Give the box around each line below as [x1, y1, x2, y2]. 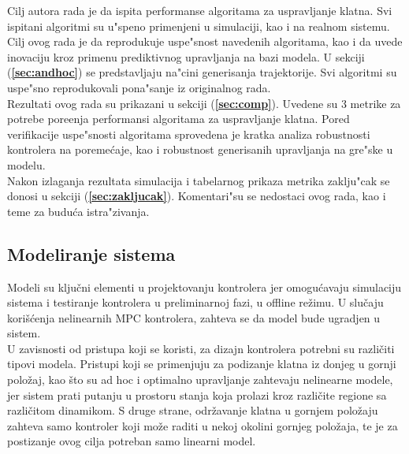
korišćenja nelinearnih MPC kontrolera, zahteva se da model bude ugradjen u [7, 309, 381, 326]
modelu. [7, 156, 46, 173]
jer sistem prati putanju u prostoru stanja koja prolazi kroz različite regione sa [7, 386, 387, 403]
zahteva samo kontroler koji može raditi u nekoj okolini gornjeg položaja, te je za [7, 417, 398, 434]
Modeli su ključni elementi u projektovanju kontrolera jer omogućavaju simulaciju [7, 278, 402, 295]
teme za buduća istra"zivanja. [7, 203, 150, 219]
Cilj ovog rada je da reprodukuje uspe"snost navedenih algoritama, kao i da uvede [7, 33, 403, 50]
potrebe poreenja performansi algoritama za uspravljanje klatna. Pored [7, 110, 350, 127]
